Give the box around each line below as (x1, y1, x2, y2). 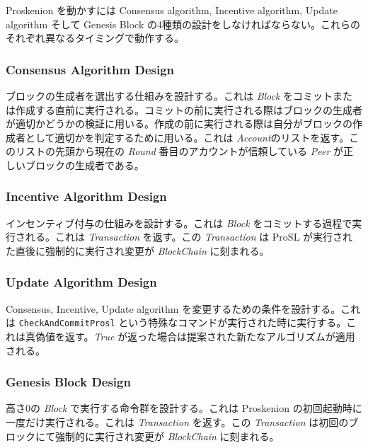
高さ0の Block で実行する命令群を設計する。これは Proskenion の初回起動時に (6, 401, 362, 415)
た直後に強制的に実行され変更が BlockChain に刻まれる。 (6, 243, 270, 258)
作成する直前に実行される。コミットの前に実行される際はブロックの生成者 (15, 102, 362, 117)
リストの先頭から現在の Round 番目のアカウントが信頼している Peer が (15, 144, 344, 159)
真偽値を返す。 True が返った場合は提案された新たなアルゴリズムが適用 (25, 329, 355, 344)
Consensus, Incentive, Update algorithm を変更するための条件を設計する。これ (6, 301, 361, 316)
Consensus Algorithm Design (6, 60, 175, 78)
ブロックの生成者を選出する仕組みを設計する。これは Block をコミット (6, 88, 333, 103)
